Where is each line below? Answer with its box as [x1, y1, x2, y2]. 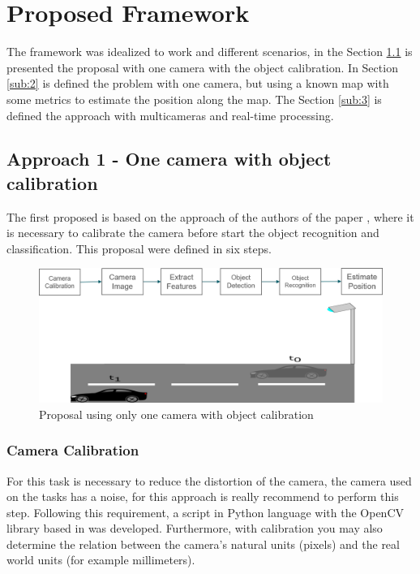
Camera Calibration [6, 440, 139, 460]
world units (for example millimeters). [6, 551, 195, 568]
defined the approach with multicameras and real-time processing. [6, 106, 334, 123]
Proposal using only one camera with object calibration [39, 405, 314, 422]
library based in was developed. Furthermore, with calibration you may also [6, 520, 383, 537]
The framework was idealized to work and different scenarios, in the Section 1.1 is [6, 43, 413, 60]
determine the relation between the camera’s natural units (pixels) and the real [6, 535, 400, 552]
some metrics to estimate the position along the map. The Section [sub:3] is [6, 90, 382, 107]
